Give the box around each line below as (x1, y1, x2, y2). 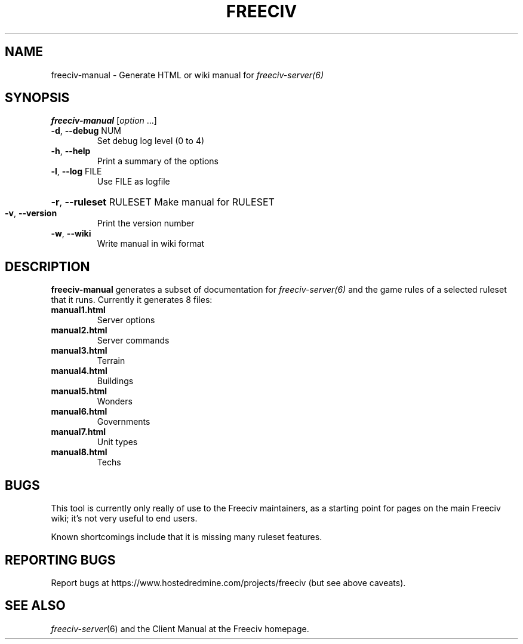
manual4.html (51, 366, 107, 376)
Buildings (97, 376, 134, 387)
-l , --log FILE (51, 166, 102, 177)
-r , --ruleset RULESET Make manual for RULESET (51, 196, 275, 208)
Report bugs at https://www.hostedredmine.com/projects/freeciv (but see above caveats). (51, 577, 406, 588)
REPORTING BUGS (5, 552, 116, 568)
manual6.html (51, 406, 107, 417)
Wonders (97, 396, 133, 407)
